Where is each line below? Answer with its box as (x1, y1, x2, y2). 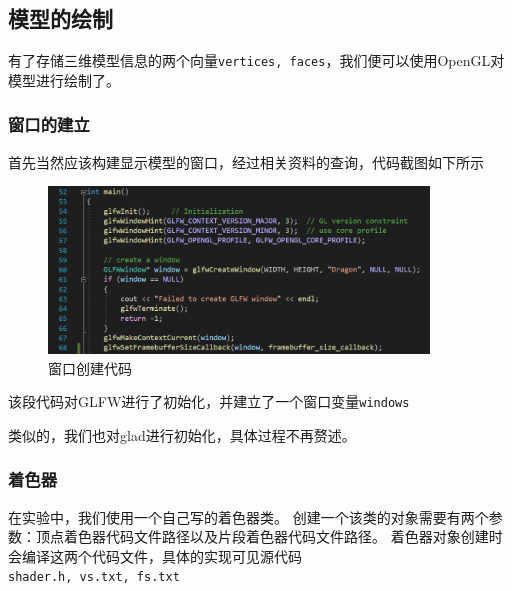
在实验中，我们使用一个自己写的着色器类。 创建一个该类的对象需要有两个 (8, 506, 489, 527)
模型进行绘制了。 (8, 69, 120, 90)
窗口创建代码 (48, 357, 132, 378)
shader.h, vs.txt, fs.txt (8, 570, 180, 585)
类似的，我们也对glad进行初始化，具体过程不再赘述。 (8, 424, 356, 445)
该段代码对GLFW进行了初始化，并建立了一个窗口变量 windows (8, 391, 410, 412)
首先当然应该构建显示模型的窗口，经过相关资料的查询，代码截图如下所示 (8, 151, 484, 172)
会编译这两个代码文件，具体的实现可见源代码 (8, 545, 302, 566)
